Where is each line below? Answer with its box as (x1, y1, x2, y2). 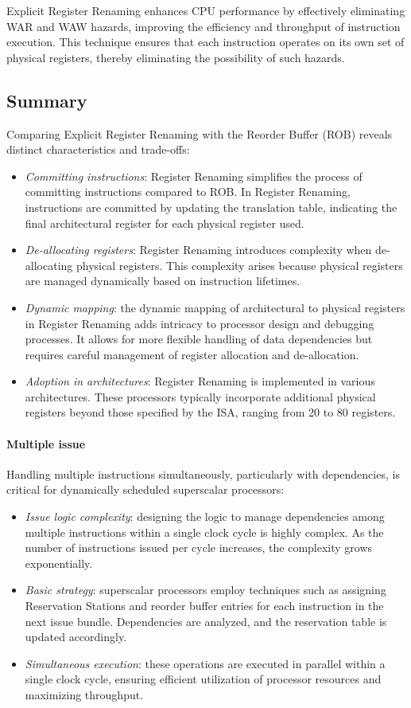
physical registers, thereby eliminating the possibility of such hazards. (6, 49, 345, 65)
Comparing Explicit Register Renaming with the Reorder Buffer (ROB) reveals (6, 125, 393, 142)
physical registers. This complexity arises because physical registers (76, 256, 403, 273)
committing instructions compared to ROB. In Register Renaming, (25, 183, 351, 200)
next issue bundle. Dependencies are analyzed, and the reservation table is (25, 612, 387, 629)
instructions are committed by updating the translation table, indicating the (25, 198, 397, 215)
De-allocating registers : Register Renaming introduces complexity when (25, 241, 372, 258)
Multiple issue (6, 435, 86, 452)
